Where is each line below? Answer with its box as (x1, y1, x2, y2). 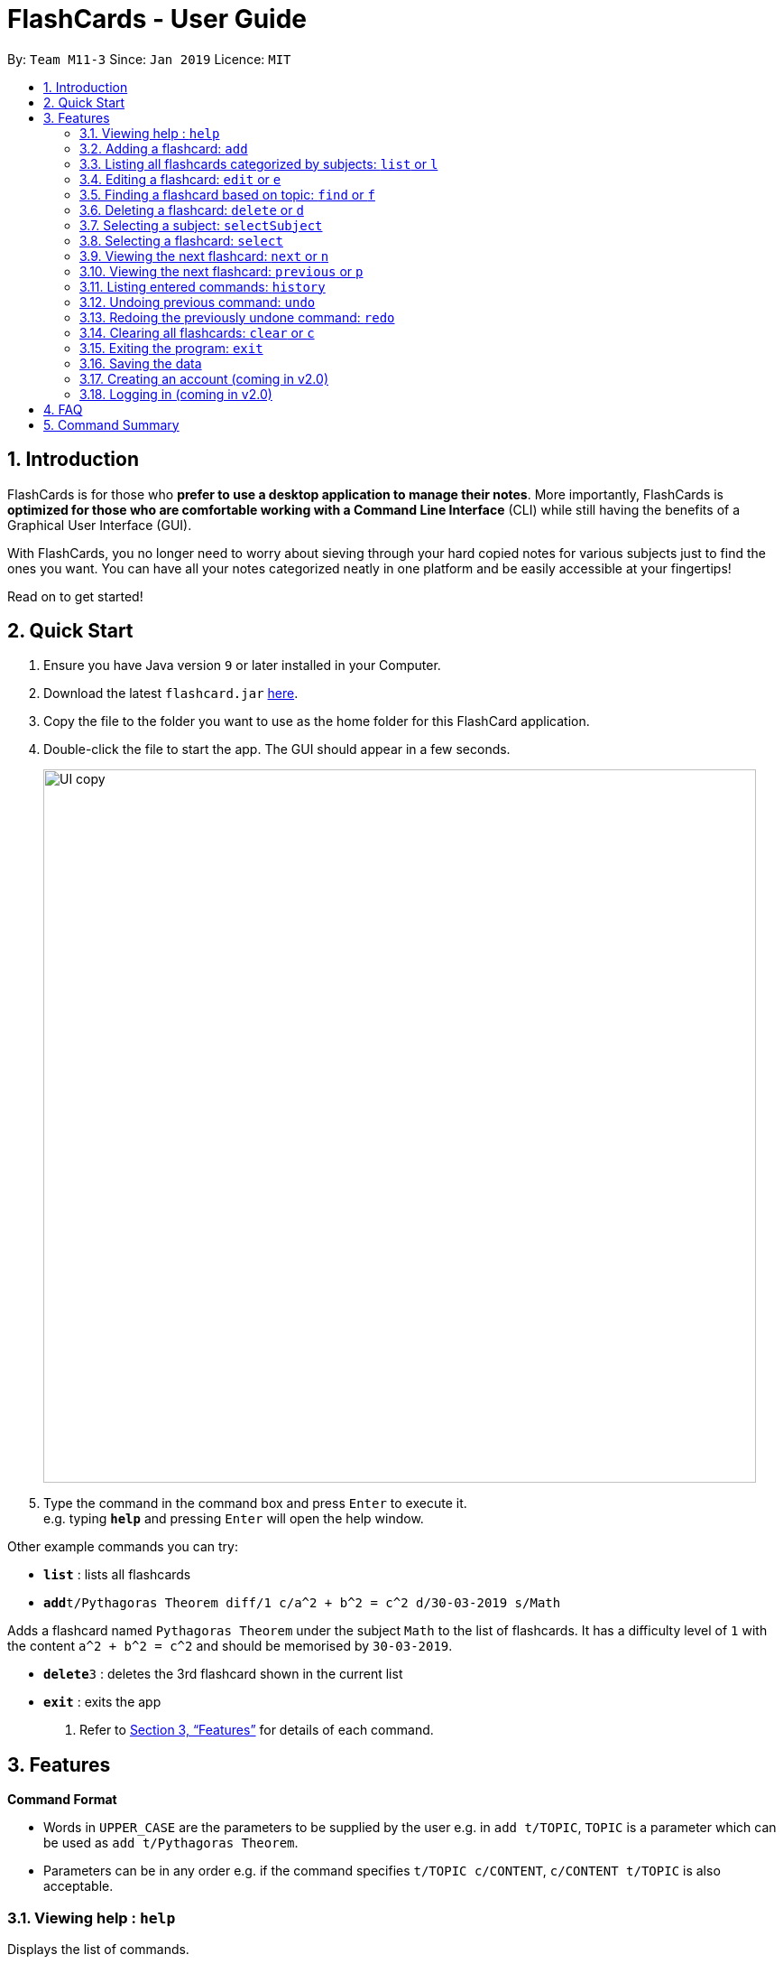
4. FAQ (43, 401, 83, 417)
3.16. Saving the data (79, 355, 202, 371)
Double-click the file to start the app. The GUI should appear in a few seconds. (43, 741, 511, 758)
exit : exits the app (43, 1694, 161, 1710)
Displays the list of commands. (7, 1941, 189, 1958)
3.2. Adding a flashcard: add (79, 140, 248, 156)
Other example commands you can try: (7, 1539, 238, 1555)
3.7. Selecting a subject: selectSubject (79, 217, 323, 233)
